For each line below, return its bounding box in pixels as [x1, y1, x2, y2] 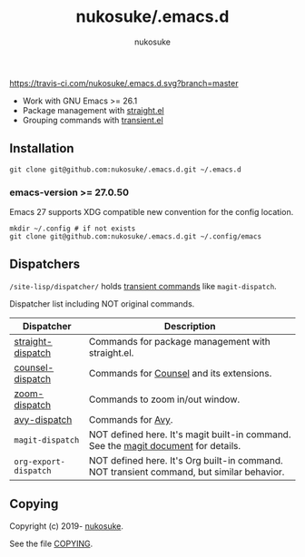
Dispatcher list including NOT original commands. [9, 298, 195, 309]
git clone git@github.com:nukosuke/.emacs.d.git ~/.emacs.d [9, 165, 242, 174]
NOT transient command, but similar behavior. [88, 465, 285, 478]
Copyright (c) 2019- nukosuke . [9, 520, 124, 532]
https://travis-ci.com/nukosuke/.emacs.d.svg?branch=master [9, 77, 239, 88]
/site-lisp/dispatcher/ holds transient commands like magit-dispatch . [9, 280, 277, 291]
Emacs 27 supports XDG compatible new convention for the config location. [9, 207, 294, 218]
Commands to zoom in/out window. [88, 393, 241, 406]
